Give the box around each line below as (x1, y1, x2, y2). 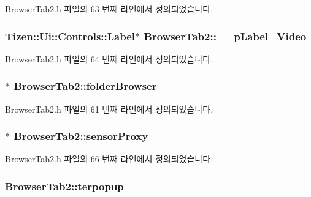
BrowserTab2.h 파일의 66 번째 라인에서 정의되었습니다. (5, 152, 213, 165)
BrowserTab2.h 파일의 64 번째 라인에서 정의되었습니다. (5, 52, 213, 65)
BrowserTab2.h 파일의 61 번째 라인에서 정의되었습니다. (5, 102, 213, 115)
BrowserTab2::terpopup (5, 178, 124, 193)
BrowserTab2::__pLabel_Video (144, 28, 307, 43)
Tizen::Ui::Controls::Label (5, 28, 136, 43)
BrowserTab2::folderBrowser (13, 78, 157, 94)
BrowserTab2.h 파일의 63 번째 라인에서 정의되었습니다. (5, 2, 213, 15)
